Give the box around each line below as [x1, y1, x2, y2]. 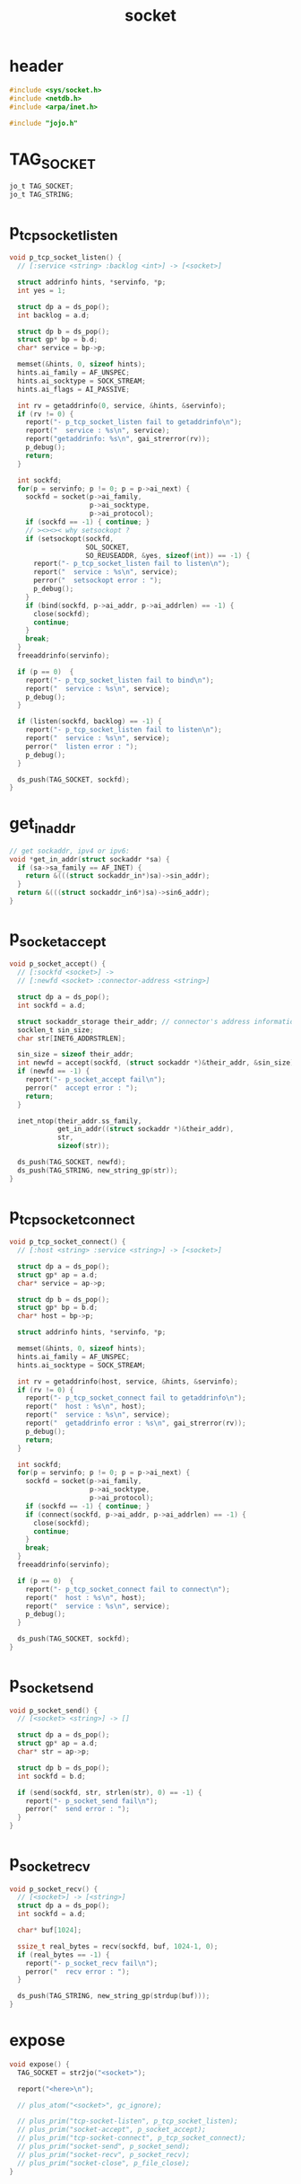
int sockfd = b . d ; [17, 1772, 87, 1781]
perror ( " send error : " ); [25, 1805, 130, 1814]
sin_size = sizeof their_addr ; [17, 1050, 134, 1059]
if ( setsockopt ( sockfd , [25, 534, 115, 544]
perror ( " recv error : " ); [25, 1967, 130, 1976]
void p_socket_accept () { [9, 959, 106, 968]
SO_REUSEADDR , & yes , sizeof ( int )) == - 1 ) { [85, 551, 251, 560]
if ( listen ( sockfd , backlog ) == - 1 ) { [17, 717, 163, 726]
